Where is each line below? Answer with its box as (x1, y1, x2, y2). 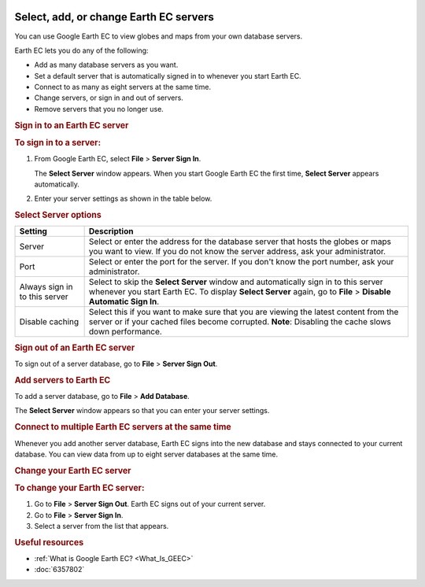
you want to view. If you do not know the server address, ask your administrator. (88, 246, 386, 257)
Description (88, 226, 134, 237)
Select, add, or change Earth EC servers (14, 10, 214, 24)
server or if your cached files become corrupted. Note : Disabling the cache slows (88, 316, 391, 327)
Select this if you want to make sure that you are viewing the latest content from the (88, 307, 399, 318)
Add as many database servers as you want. (34, 60, 179, 70)
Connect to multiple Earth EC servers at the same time (14, 422, 231, 433)
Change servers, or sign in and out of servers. (34, 93, 184, 102)
